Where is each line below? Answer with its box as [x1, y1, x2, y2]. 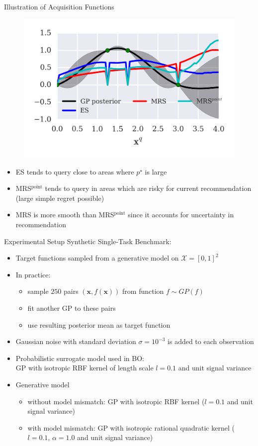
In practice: [15, 269, 51, 279]
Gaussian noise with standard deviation [15, 336, 136, 347]
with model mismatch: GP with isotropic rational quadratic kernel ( [27, 422, 235, 433]
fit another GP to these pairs [27, 303, 116, 313]
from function [122, 286, 164, 296]
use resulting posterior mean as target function [27, 319, 171, 330]
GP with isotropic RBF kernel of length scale [15, 362, 154, 373]
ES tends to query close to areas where [15, 166, 134, 177]
